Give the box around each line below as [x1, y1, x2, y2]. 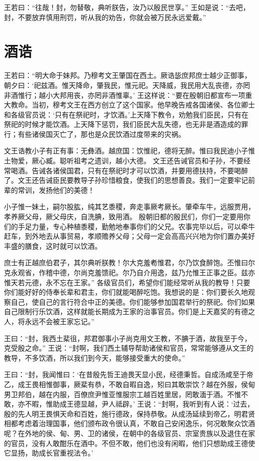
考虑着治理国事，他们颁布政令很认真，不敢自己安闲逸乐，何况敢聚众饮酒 [17, 418, 255, 429]
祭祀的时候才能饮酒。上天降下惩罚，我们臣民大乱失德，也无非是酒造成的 [4, 119, 241, 129]
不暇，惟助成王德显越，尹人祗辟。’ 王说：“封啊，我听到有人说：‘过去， [24, 399, 255, 409]
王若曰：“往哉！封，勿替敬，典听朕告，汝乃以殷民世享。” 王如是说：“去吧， [4, 2, 250, 12]
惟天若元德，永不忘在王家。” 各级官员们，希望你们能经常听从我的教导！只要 [4, 277, 251, 287]
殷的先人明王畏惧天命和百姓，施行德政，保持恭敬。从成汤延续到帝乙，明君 [4, 408, 248, 419]
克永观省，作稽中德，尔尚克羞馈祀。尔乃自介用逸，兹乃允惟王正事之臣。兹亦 [4, 267, 255, 277]
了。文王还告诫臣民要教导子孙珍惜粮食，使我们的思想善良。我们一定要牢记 [4, 175, 248, 185]
